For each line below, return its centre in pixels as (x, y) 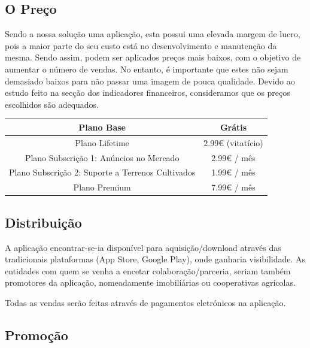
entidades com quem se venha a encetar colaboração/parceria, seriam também (148, 270)
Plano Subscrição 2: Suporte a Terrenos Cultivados (102, 172)
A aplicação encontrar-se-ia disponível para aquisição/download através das (143, 247)
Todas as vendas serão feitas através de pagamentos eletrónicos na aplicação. (145, 302)
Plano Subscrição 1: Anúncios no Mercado (102, 157)
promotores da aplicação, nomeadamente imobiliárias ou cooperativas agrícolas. (150, 282)
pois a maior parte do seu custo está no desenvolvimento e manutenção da (141, 45)
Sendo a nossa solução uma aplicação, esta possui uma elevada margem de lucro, (153, 34)
